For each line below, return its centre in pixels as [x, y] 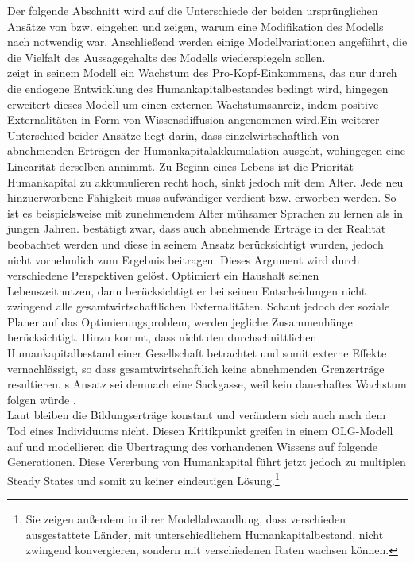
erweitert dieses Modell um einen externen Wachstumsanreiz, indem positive [193, 104]
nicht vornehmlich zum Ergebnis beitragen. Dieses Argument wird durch [184, 259]
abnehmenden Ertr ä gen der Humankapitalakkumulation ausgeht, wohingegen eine [206, 150]
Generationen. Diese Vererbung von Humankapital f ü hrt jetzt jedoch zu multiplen [207, 462]
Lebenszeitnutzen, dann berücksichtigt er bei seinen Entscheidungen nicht [187, 290]
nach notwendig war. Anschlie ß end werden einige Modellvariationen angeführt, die [207, 42]
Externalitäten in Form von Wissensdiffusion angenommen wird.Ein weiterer [193, 120]
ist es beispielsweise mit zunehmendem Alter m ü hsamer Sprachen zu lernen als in [205, 212]
